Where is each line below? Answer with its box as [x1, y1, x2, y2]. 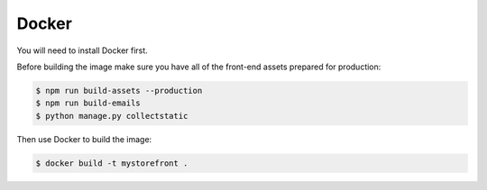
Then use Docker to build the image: [16, 133, 152, 144]
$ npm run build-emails [35, 98, 142, 108]
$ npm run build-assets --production [35, 86, 203, 95]
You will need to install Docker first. [16, 45, 148, 56]
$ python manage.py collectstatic [35, 111, 188, 121]
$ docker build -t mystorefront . [35, 158, 188, 168]
